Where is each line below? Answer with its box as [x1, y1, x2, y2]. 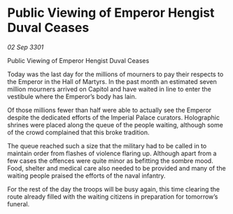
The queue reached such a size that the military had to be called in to [7, 141, 207, 150]
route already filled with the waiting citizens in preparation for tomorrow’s [7, 192, 218, 201]
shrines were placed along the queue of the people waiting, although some [7, 120, 224, 129]
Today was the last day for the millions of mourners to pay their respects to [7, 70, 224, 78]
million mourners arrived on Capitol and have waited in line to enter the [7, 85, 212, 93]
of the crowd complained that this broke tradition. [7, 128, 150, 136]
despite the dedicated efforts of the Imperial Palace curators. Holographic [7, 113, 220, 122]
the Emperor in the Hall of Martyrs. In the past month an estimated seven [7, 77, 217, 85]
